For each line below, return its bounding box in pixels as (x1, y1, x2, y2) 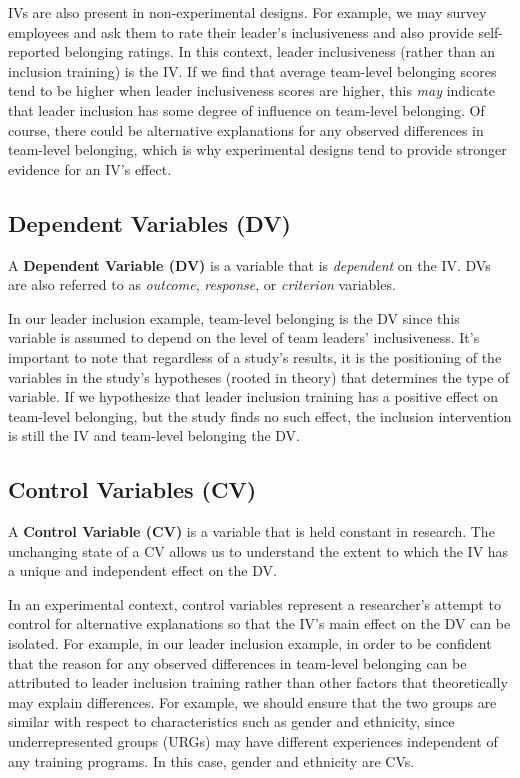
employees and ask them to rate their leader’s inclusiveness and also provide (8, 21, 474, 42)
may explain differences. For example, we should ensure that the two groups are (8, 691, 497, 712)
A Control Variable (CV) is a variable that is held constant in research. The (8, 521, 495, 542)
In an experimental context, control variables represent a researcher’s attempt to (8, 593, 501, 614)
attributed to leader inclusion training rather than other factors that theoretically (8, 672, 508, 693)
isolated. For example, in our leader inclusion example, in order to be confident (8, 633, 492, 654)
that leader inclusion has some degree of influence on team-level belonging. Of (8, 99, 485, 120)
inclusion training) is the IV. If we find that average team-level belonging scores (8, 60, 497, 81)
